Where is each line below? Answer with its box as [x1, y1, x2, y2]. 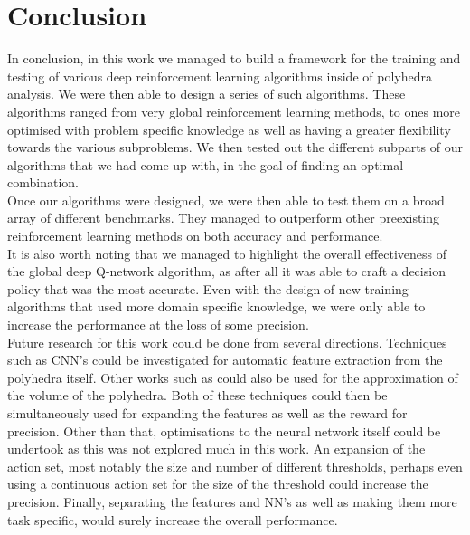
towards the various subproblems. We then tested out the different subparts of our [7, 138, 463, 157]
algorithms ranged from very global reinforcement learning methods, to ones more [7, 101, 461, 120]
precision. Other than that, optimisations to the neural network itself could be [7, 421, 441, 440]
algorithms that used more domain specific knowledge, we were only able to [7, 297, 426, 316]
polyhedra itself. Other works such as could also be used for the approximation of [7, 368, 458, 387]
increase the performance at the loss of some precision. [7, 315, 309, 334]
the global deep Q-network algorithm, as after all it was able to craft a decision [7, 262, 446, 281]
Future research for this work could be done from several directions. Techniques [7, 332, 447, 351]
